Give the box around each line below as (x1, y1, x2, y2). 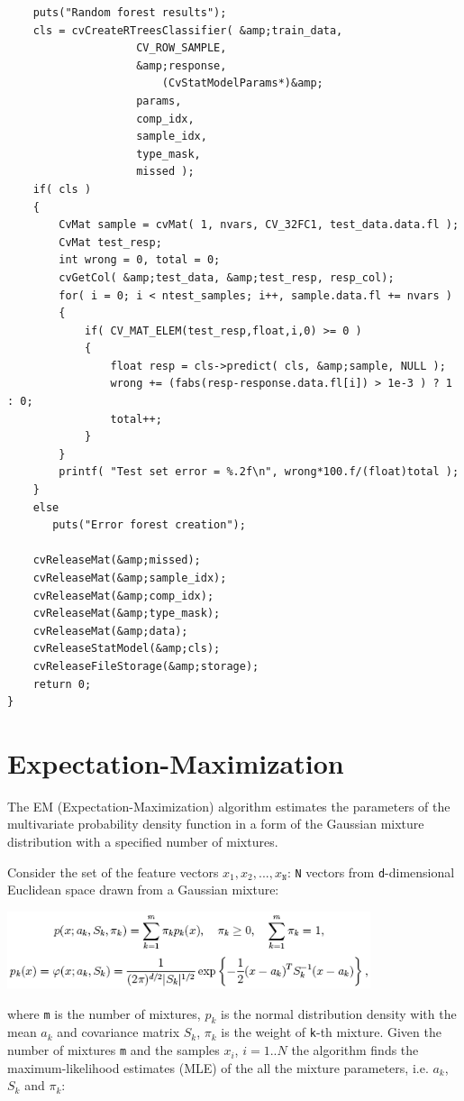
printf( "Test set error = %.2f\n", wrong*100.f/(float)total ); (59, 465, 459, 479)
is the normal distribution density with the (220, 1004, 457, 1023)
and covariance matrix (57, 1023, 180, 1041)
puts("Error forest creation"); (52, 518, 246, 532)
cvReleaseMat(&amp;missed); (32, 554, 201, 567)
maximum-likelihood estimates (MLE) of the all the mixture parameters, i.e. (7, 1058, 429, 1077)
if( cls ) (32, 182, 92, 196)
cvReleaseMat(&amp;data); (32, 624, 188, 638)
